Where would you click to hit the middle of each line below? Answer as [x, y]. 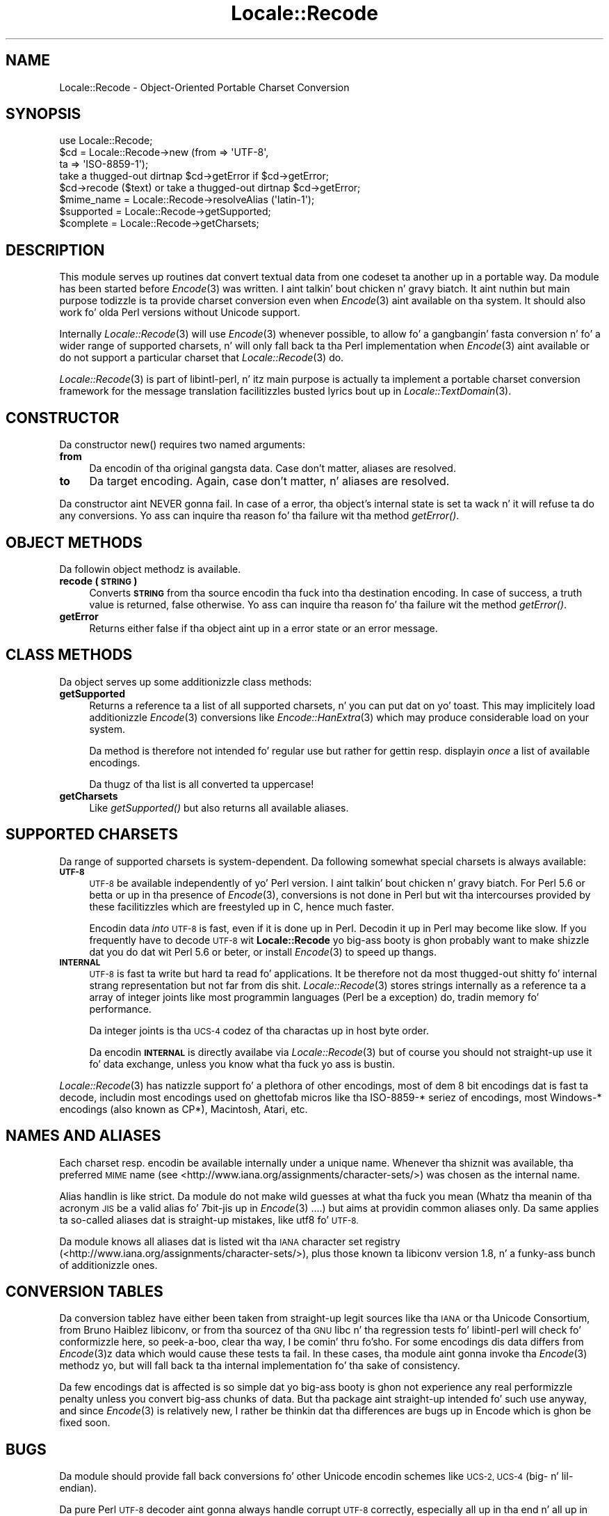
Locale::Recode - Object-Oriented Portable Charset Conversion [204, 87]
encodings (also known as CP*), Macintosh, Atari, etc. [184, 1109]
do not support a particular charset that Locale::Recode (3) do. [202, 358]
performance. [120, 1009]
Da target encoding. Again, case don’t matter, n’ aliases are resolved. [269, 481]
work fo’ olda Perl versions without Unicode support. [180, 313]
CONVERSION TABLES [84, 1291]
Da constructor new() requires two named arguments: [182, 445]
